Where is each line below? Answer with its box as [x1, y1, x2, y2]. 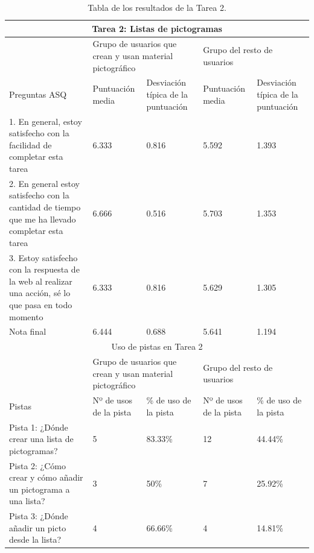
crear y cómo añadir [9, 471, 83, 484]
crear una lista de [9, 432, 74, 445]
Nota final [9, 325, 46, 338]
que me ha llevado [9, 212, 76, 225]
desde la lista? [9, 533, 62, 546]
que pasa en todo [9, 298, 72, 311]
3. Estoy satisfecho [9, 251, 78, 264]
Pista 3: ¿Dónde [9, 510, 68, 522]
